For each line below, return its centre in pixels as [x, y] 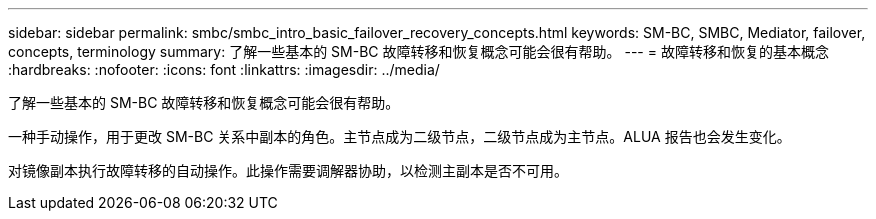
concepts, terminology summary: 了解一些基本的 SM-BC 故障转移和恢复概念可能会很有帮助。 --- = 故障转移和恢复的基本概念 [418, 51]
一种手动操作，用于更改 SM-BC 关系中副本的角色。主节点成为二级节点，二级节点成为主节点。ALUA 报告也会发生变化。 [399, 136]
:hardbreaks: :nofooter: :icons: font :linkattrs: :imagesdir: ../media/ [224, 69]
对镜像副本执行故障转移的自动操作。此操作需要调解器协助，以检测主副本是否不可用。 [288, 170]
